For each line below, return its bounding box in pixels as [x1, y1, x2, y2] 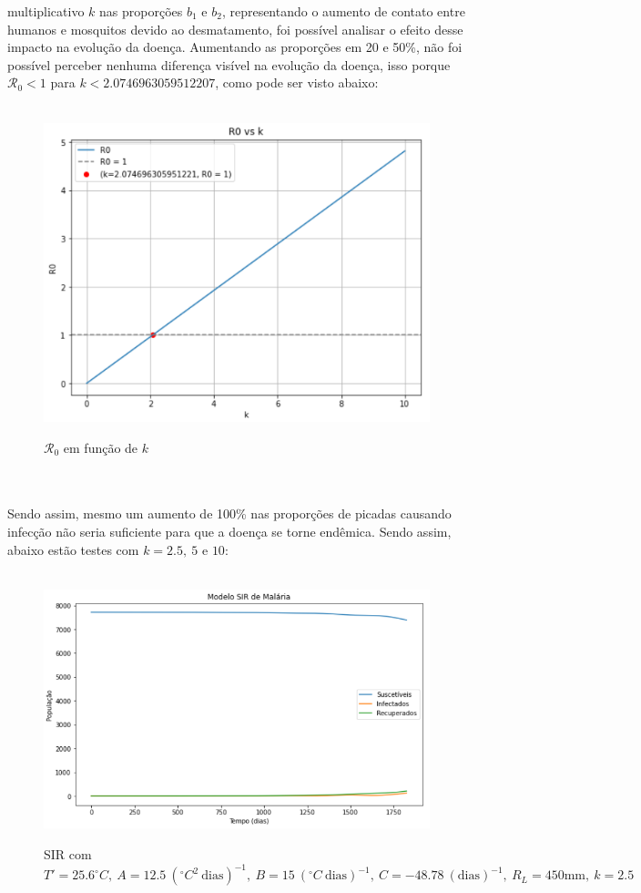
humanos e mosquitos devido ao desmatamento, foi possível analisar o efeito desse [7, 19, 463, 38]
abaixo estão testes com [7, 539, 139, 559]
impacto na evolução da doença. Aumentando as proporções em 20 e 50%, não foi [7, 37, 463, 56]
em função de [63, 437, 138, 457]
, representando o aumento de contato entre [221, 2, 465, 20]
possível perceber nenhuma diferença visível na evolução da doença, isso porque [7, 55, 451, 74]
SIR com [44, 845, 92, 864]
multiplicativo [7, 2, 85, 20]
